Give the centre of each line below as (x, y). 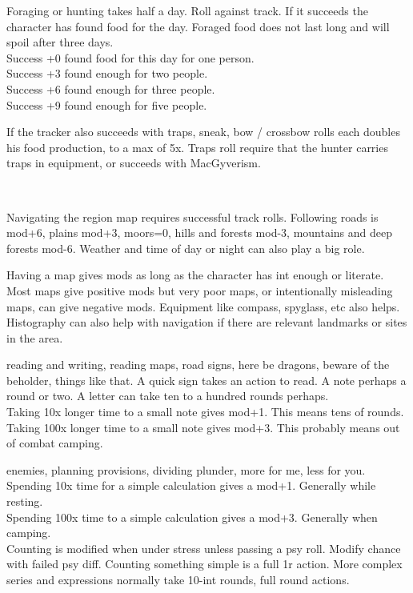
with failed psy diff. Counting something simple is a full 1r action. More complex (204, 564)
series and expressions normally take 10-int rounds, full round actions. (178, 579)
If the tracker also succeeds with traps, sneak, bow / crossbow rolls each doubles (203, 132)
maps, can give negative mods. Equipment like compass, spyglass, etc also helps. (203, 306)
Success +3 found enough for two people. (107, 73)
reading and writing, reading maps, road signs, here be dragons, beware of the (198, 365)
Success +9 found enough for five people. (107, 104)
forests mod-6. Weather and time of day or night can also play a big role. (186, 248)
